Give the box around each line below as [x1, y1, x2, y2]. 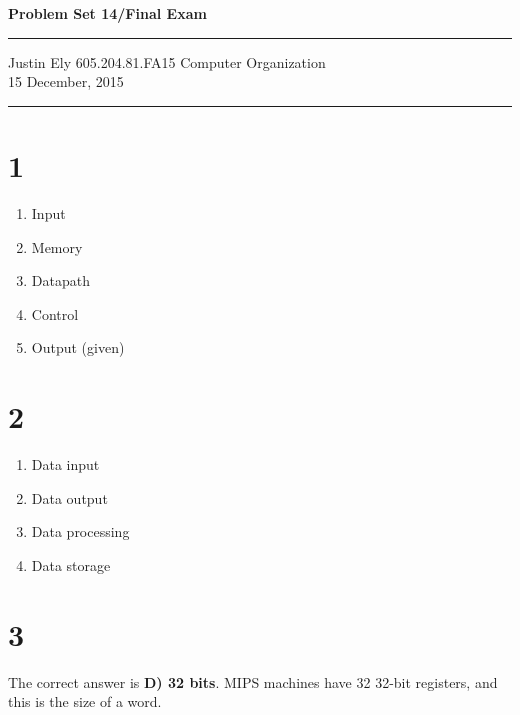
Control [31, 303, 79, 324]
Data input [31, 454, 100, 474]
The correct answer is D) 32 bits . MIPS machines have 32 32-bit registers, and [8, 671, 498, 692]
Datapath [31, 270, 90, 291]
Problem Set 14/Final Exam [8, 3, 207, 23]
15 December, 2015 [8, 71, 124, 92]
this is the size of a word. [8, 691, 162, 712]
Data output [31, 487, 108, 508]
